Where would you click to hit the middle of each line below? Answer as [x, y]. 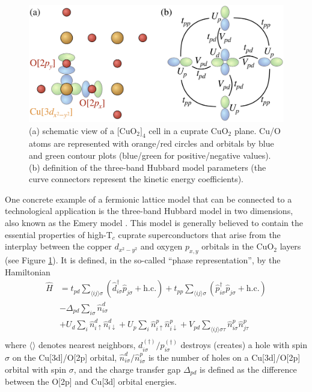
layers [290, 246]
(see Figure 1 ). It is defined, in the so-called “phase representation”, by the [143, 259]
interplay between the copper [58, 246]
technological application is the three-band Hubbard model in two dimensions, [149, 211]
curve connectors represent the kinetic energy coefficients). [136, 179]
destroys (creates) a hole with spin [244, 345]
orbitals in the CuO [238, 246]
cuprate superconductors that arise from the [199, 234]
